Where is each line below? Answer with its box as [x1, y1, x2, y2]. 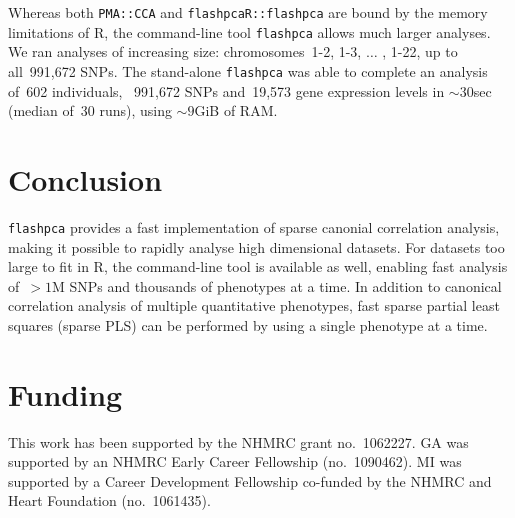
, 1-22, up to [382, 41, 458, 62]
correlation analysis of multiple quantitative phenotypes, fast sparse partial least [8, 295, 500, 316]
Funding [8, 373, 123, 414]
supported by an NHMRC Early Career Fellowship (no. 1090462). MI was [8, 451, 462, 472]
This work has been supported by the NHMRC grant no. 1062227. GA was [8, 431, 469, 452]
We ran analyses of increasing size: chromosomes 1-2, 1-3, [8, 41, 362, 62]
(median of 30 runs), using [8, 100, 172, 121]
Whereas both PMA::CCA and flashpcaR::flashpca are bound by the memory [8, 2, 488, 22]
